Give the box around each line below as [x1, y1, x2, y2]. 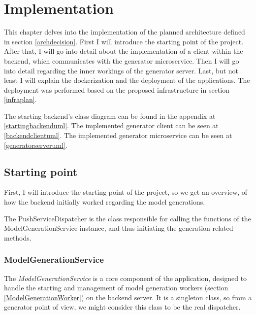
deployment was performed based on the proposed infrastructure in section [4, 84, 229, 95]
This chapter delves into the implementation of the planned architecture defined [4, 27, 245, 37]
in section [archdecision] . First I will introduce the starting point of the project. [4, 36, 244, 46]
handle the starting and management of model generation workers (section [4, 282, 228, 293]
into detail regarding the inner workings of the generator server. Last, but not [4, 65, 238, 75]
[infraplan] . [4, 94, 37, 105]
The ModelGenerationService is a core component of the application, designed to [4, 273, 247, 283]
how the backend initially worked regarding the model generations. [4, 197, 205, 207]
